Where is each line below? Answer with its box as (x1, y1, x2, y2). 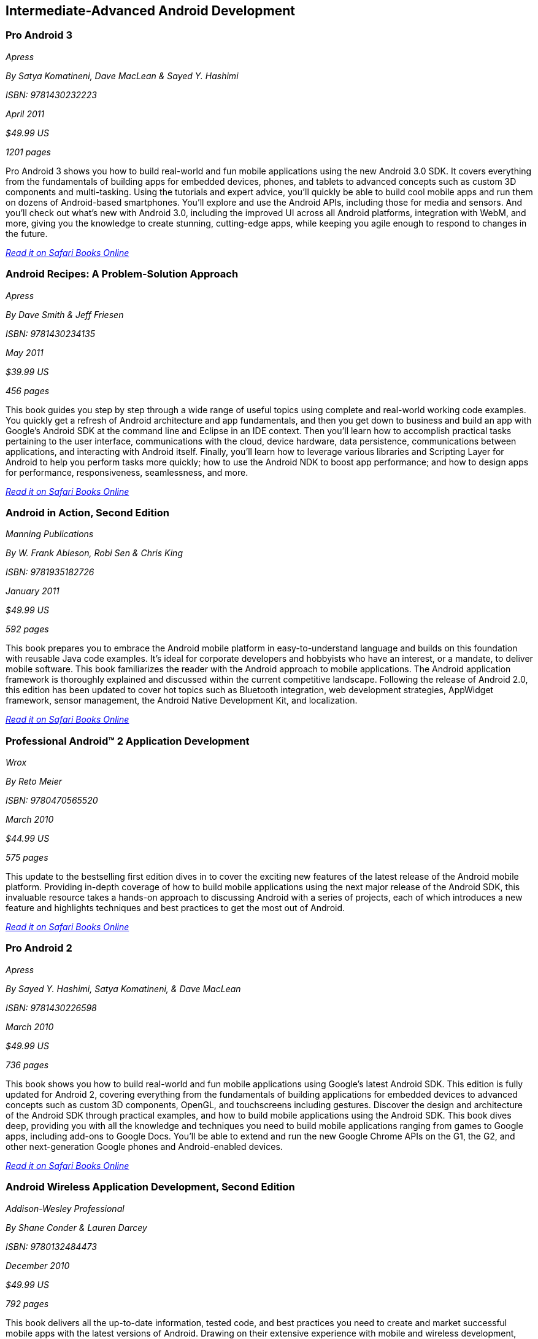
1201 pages (6, 146, 51, 157)
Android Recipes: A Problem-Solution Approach (6, 268, 239, 281)
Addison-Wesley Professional (6, 1203, 125, 1214)
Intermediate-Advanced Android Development (6, 3, 296, 18)
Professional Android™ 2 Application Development (6, 734, 250, 747)
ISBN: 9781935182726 (6, 567, 94, 578)
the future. (6, 228, 48, 239)
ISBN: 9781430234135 (6, 328, 96, 339)
